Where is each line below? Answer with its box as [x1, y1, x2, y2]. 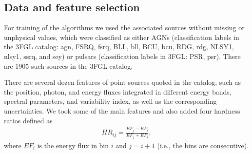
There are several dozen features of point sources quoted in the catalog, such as [4, 77, 241, 87]
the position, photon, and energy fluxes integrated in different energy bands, [4, 86, 232, 96]
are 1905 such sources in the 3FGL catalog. [4, 60, 133, 71]
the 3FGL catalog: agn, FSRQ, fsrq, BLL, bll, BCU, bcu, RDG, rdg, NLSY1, [4, 41, 234, 52]
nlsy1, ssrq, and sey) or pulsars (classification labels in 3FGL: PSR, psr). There [4, 51, 241, 61]
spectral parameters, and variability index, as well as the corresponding [4, 96, 217, 106]
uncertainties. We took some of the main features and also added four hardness [4, 105, 240, 115]
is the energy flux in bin [37, 140, 109, 150]
